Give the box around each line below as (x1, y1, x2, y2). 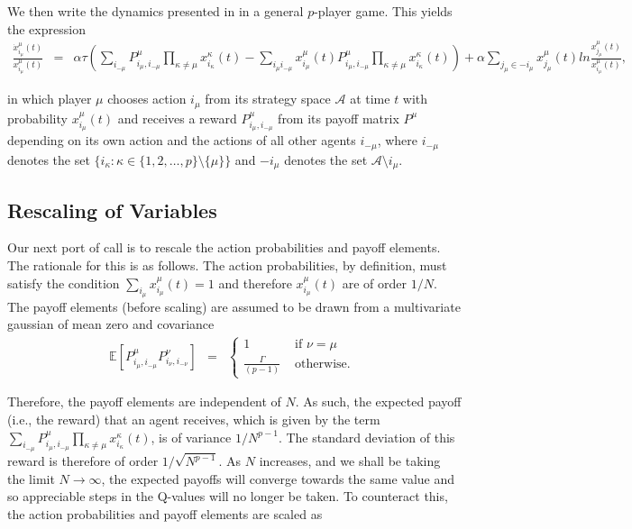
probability (7, 108, 68, 127)
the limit (7, 469, 55, 488)
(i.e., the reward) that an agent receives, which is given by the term (7, 410, 380, 429)
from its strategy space (205, 89, 331, 108)
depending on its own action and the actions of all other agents (7, 131, 356, 150)
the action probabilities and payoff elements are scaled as (7, 504, 323, 523)
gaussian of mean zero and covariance (7, 315, 215, 333)
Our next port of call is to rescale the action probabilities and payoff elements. (7, 238, 441, 257)
